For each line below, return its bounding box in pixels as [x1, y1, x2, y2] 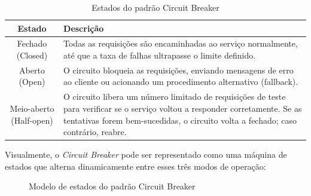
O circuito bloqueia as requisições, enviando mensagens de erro [63, 63, 294, 76]
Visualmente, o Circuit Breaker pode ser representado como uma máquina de [5, 148, 287, 161]
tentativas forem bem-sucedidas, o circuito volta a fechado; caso [63, 114, 297, 126]
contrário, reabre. [63, 125, 127, 138]
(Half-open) [11, 114, 53, 126]
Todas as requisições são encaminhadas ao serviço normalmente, [63, 37, 298, 50]
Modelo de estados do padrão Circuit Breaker [29, 180, 196, 192]
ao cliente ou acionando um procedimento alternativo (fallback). [63, 75, 298, 88]
